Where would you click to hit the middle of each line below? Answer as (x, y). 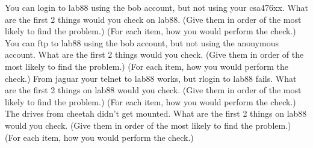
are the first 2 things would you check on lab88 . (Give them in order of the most (153, 19)
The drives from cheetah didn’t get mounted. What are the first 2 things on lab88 (156, 113)
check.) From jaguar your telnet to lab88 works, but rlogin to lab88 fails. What (151, 78)
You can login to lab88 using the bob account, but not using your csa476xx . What (157, 7)
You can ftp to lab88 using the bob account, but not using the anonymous (142, 42)
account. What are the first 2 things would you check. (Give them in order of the (154, 54)
